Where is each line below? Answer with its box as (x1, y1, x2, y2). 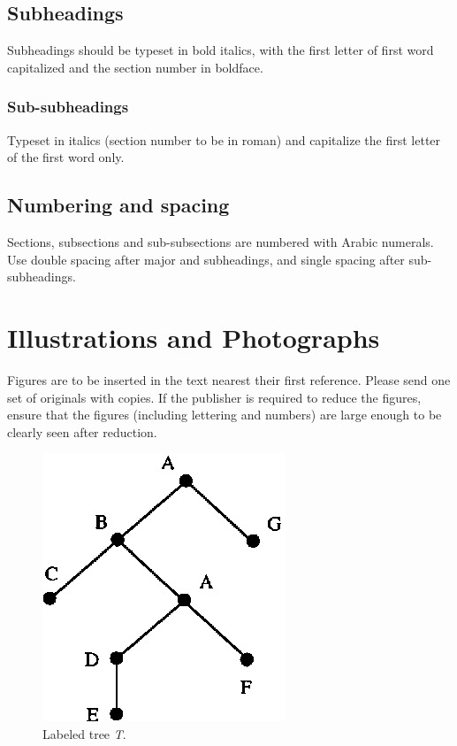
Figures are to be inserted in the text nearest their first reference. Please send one (7, 370, 451, 388)
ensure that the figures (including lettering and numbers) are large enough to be (7, 405, 442, 424)
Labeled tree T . (42, 724, 126, 742)
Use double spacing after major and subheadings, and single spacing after (7, 250, 405, 268)
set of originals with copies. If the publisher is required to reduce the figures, (7, 388, 422, 406)
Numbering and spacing (7, 191, 230, 219)
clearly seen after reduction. (7, 422, 157, 441)
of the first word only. (7, 148, 125, 166)
